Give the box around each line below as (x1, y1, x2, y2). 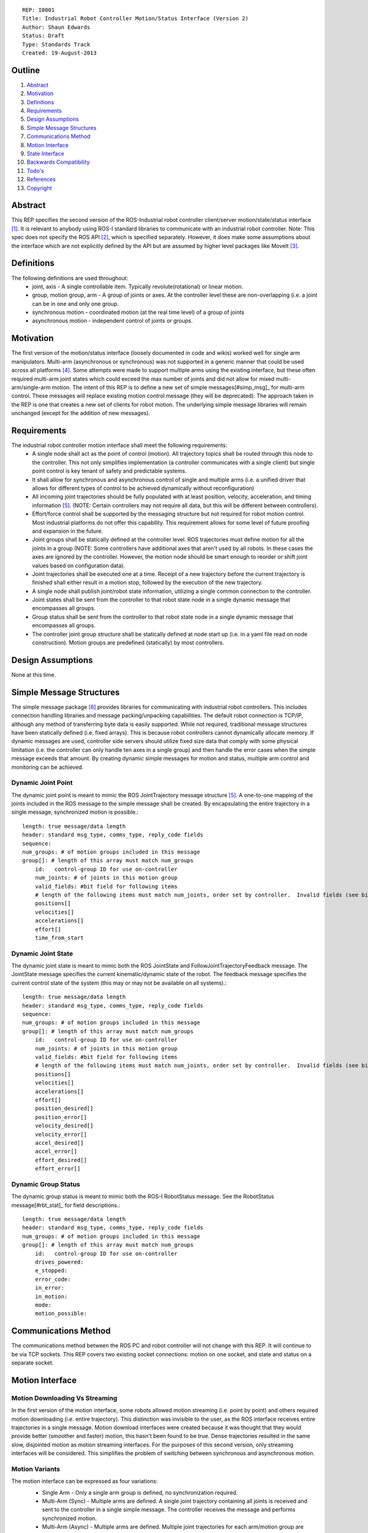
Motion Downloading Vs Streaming (11, 1394, 118, 1402)
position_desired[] (34, 1105, 94, 1112)
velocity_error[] (34, 1131, 87, 1137)
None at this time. (11, 671, 56, 678)
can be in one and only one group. (32, 300, 119, 307)
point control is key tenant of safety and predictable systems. (32, 467, 187, 475)
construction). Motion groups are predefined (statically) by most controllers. (32, 639, 224, 646)
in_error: (34, 1285, 64, 1291)
